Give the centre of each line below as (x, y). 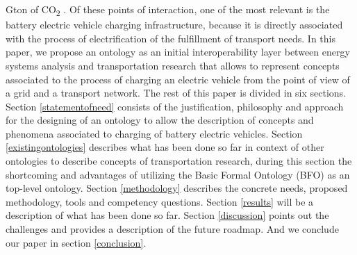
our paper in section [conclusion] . (76, 242)
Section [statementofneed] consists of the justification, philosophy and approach (175, 106)
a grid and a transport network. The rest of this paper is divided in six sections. (176, 93)
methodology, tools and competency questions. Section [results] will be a (160, 201)
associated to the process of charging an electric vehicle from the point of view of (178, 79)
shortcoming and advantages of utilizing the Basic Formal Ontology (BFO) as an (178, 174)
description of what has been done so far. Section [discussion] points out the (167, 215)
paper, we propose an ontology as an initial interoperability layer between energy (178, 52)
